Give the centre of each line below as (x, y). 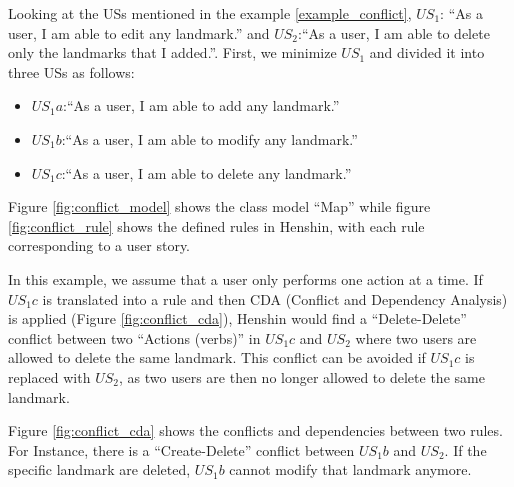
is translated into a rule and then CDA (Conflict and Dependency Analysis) (275, 298)
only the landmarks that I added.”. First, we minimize (172, 52)
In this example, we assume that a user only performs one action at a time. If (245, 278)
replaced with (49, 376)
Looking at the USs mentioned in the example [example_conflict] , (210, 13)
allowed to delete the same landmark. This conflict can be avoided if (217, 357)
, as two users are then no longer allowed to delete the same (302, 376)
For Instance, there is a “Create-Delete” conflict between (181, 449)
